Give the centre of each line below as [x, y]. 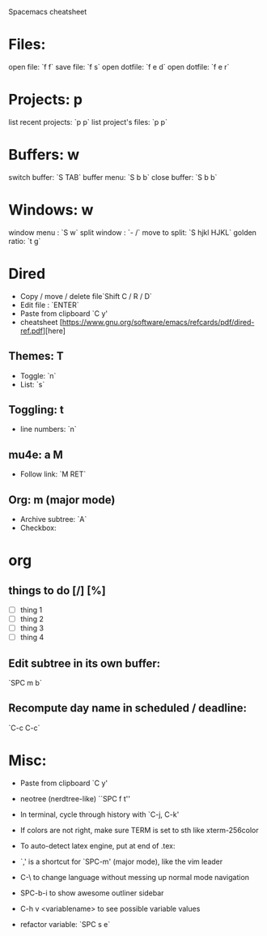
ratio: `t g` [25, 241]
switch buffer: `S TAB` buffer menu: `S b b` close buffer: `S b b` [113, 177]
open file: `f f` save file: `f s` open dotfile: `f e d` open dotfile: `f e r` [119, 66]
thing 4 [32, 637]
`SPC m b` [25, 683]
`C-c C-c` [24, 728]
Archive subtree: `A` [53, 519]
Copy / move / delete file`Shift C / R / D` [86, 296]
